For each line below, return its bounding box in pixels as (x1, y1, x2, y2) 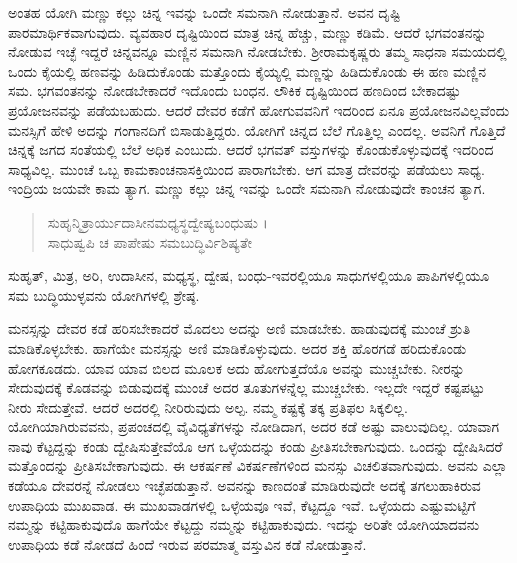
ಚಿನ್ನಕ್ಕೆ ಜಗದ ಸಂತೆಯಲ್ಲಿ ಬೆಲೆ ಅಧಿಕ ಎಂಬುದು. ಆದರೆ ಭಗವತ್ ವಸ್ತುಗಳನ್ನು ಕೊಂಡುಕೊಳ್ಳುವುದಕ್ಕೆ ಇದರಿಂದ (8, 139, 494, 160)
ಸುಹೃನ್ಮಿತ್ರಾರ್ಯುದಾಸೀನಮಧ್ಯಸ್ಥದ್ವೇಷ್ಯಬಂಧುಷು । (47, 211, 268, 232)
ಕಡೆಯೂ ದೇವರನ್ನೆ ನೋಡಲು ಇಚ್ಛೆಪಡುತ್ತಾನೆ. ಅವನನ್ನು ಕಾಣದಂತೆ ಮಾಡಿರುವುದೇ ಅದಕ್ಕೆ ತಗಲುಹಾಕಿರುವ (8, 475, 481, 496)
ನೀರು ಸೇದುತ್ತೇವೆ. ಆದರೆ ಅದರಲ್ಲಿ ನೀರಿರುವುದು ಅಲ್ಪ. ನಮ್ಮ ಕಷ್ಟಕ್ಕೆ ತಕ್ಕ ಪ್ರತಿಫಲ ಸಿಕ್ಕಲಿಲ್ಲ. (8, 396, 408, 417)
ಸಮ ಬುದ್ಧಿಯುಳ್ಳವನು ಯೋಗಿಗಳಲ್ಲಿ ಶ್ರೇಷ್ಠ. (8, 284, 200, 305)
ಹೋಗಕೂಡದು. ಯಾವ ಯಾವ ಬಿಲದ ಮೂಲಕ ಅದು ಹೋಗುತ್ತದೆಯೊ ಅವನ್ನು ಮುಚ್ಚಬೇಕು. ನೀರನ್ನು (8, 357, 465, 378)
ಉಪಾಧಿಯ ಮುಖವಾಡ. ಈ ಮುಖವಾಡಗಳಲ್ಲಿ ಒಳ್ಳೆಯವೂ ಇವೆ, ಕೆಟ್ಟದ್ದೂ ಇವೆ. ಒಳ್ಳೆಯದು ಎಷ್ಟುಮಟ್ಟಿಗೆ (8, 494, 476, 515)
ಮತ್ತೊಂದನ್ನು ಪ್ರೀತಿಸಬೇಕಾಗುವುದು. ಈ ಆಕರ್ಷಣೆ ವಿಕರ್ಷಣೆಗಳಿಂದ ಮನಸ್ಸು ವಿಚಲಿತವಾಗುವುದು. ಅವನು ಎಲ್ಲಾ (8, 455, 508, 476)
